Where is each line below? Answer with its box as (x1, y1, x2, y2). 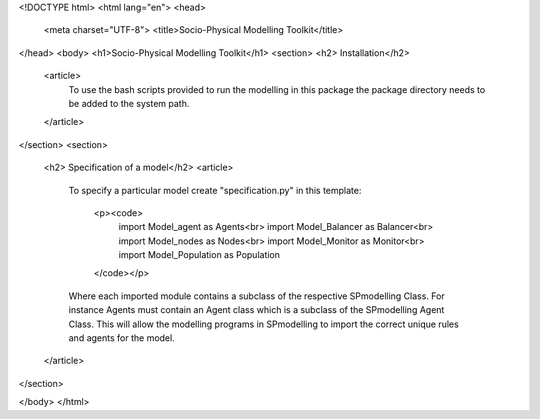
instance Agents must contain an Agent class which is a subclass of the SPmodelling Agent (68, 304, 445, 316)
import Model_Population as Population (118, 249, 280, 261)
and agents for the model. (68, 332, 175, 344)
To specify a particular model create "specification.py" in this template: (68, 184, 362, 196)
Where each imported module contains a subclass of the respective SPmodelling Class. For (68, 290, 445, 302)
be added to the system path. (68, 97, 190, 109)
